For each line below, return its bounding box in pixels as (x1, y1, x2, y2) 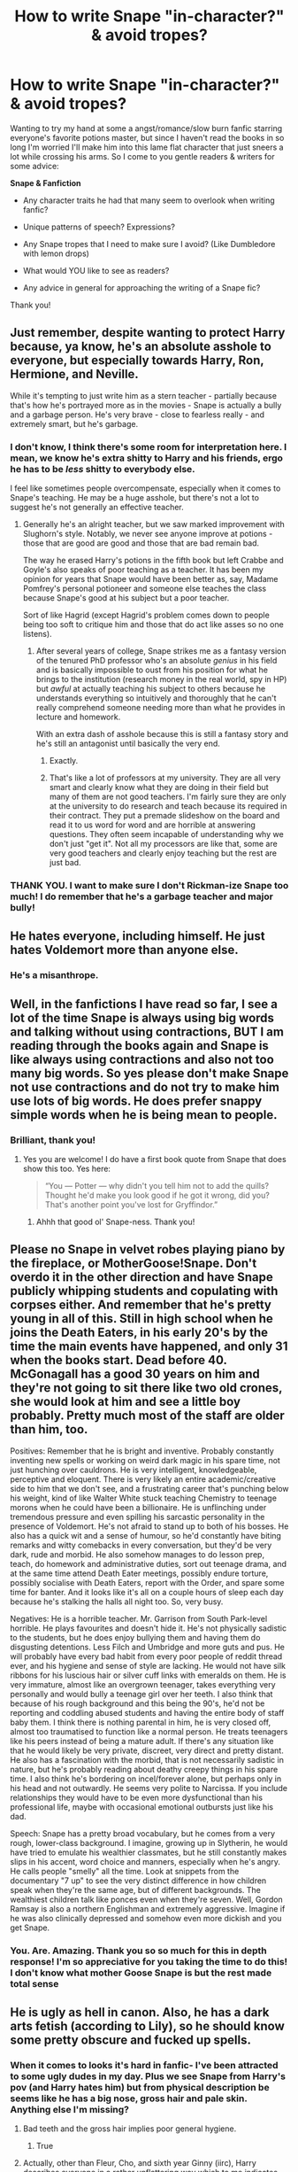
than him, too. (10, 1422, 88, 1437)
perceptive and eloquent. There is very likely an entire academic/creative (10, 1473, 277, 1485)
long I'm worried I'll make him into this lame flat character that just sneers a (10, 142, 284, 152)
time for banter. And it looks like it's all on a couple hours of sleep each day (10, 1586, 284, 1597)
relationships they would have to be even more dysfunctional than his (10, 1792, 264, 1803)
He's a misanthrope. (10, 969, 99, 981)
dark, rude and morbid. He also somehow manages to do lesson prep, (10, 1548, 264, 1560)
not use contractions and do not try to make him (10, 1079, 279, 1095)
